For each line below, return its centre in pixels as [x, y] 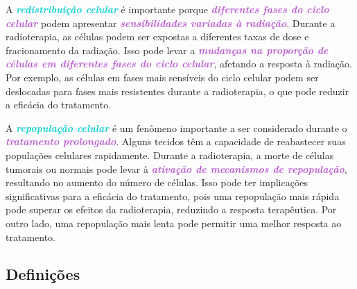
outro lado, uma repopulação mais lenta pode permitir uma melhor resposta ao [174, 223]
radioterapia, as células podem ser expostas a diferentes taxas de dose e [157, 36]
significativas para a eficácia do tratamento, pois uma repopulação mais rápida [173, 196]
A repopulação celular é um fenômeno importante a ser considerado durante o [176, 127]
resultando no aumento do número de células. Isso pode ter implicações [157, 182]
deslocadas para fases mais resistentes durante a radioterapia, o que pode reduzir [177, 91]
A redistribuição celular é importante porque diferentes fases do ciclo [167, 9]
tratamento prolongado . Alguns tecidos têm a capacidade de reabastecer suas [176, 141]
